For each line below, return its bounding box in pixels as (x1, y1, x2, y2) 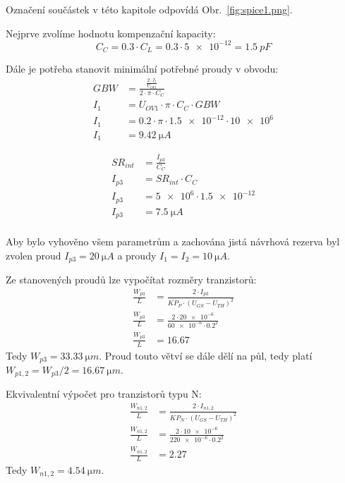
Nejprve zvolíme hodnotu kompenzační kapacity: (6, 25, 216, 40)
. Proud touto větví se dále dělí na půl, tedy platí (99, 348, 313, 362)
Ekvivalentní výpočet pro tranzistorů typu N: (6, 386, 202, 401)
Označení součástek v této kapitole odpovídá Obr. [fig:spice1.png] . (6, 2, 293, 16)
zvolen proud (6, 247, 61, 262)
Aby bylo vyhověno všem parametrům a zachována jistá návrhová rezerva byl (6, 234, 340, 249)
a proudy (117, 247, 157, 262)
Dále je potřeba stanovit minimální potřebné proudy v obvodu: (6, 61, 279, 76)
